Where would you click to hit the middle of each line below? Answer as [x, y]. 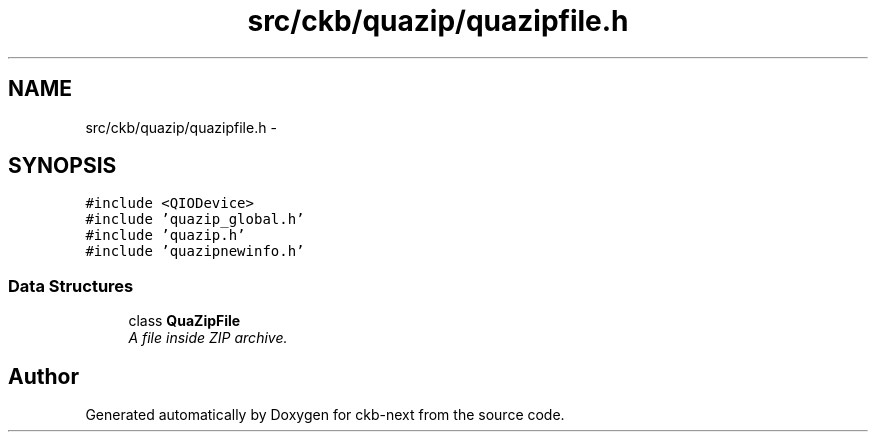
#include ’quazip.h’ [165, 235]
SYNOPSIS [62, 166]
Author [43, 376]
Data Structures [71, 285]
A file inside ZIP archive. [208, 338]
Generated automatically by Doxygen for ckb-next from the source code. [325, 415]
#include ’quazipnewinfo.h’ [195, 251]
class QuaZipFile [184, 321]
